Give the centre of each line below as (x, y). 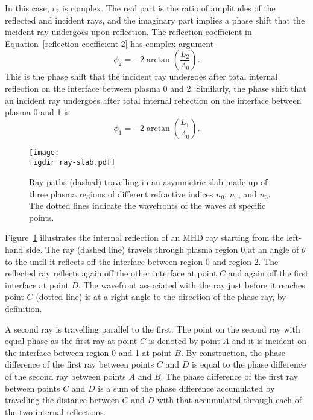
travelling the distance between (62, 400)
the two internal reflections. (55, 411)
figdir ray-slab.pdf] (72, 163)
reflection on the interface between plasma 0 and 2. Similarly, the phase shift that (156, 88)
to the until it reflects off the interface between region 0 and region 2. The (142, 261)
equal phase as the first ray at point (71, 341)
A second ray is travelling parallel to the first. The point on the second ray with (153, 329)
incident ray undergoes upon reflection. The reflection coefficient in (128, 32)
